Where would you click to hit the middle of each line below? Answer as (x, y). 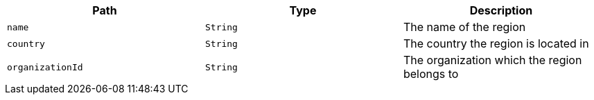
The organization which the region (492, 60)
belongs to (431, 74)
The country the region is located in (496, 43)
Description (501, 10)
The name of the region (464, 27)
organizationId (45, 67)
